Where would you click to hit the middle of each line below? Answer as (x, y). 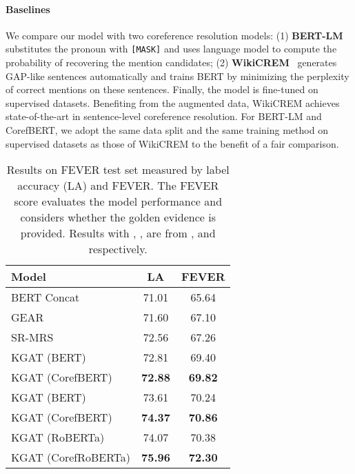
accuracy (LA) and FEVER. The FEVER (118, 186)
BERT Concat (45, 297)
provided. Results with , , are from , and (118, 233)
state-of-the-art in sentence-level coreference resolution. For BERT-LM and (164, 116)
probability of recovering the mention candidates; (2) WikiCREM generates (171, 62)
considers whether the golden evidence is (118, 217)
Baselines (28, 9)
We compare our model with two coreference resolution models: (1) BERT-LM (174, 35)
